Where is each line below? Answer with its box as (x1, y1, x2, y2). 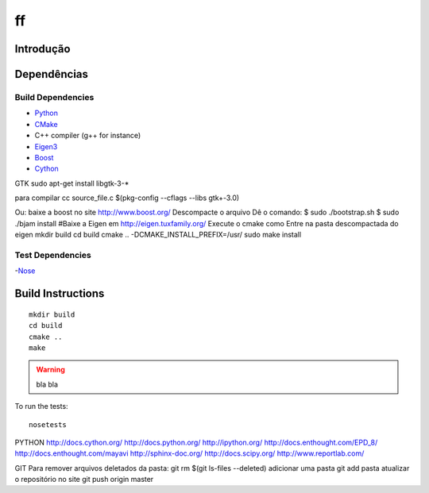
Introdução (14, 42, 71, 56)
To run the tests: (14, 402, 68, 411)
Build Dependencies (14, 91, 95, 102)
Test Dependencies (14, 250, 91, 260)
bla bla (36, 379, 59, 389)
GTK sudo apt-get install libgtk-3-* (14, 179, 129, 188)
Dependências (14, 67, 89, 81)
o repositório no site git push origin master (14, 475, 154, 484)
